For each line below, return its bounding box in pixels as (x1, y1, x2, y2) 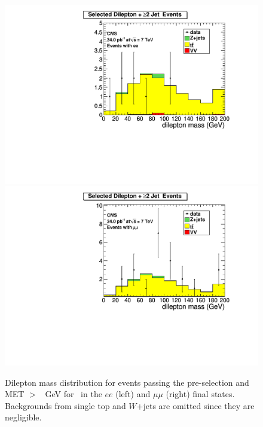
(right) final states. (166, 388, 235, 400)
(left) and (115, 388, 151, 400)
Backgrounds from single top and (5, 399, 126, 411)
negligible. (5, 411, 42, 423)
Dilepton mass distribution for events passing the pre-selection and (5, 376, 249, 388)
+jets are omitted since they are (136, 399, 255, 411)
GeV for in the (45, 388, 102, 400)
